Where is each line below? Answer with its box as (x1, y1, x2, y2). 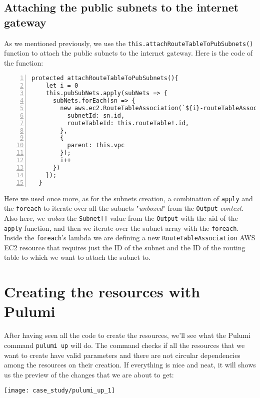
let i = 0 (45, 82, 78, 90)
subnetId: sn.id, (67, 112, 125, 119)
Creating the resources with (4, 281, 200, 302)
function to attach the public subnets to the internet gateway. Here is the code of (4, 48, 253, 58)
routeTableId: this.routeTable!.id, (67, 119, 189, 127)
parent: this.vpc (67, 142, 125, 149)
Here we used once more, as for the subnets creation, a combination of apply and (4, 193, 253, 203)
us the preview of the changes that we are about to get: (4, 369, 174, 379)
